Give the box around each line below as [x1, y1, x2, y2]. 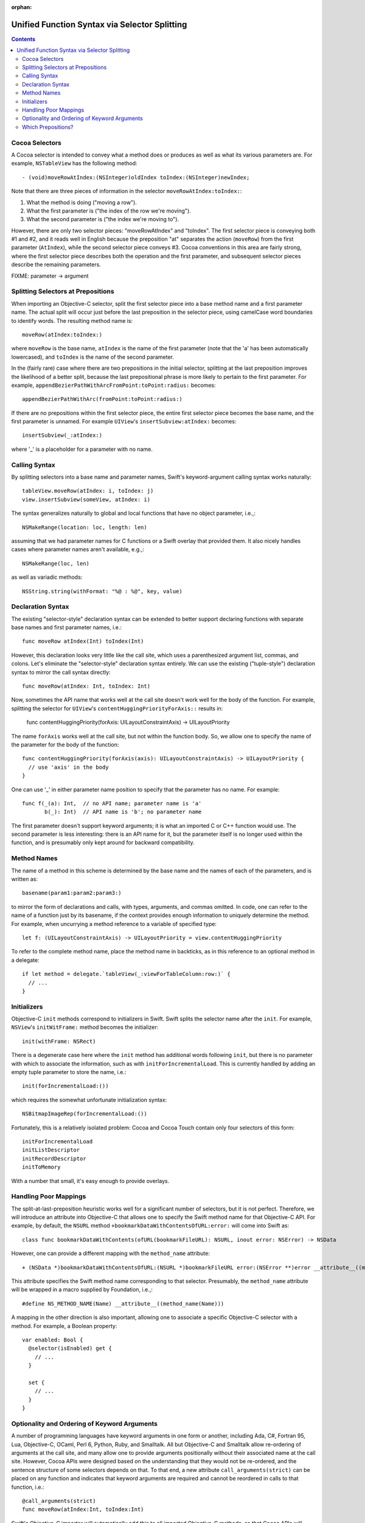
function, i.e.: [11, 1483, 44, 1491]
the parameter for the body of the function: [11, 741, 119, 748]
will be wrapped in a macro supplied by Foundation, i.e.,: [11, 1286, 153, 1293]
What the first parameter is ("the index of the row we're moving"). [26, 207, 191, 214]
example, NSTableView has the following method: [11, 160, 137, 167]
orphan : [11, 4, 32, 10]
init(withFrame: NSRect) [22, 1037, 96, 1045]
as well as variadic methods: [11, 573, 83, 581]
